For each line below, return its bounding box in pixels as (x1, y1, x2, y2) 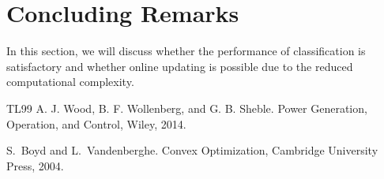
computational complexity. (6, 73, 134, 90)
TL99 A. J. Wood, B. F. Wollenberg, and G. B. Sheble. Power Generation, (6, 99, 367, 116)
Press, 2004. (6, 157, 64, 173)
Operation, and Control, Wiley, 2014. (6, 115, 186, 132)
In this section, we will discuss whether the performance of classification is (6, 43, 366, 59)
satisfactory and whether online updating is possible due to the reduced (6, 58, 353, 74)
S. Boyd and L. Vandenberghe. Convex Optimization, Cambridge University (6, 142, 378, 158)
